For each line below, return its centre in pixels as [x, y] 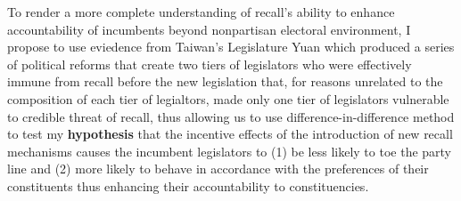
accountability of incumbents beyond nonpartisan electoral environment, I [209, 29]
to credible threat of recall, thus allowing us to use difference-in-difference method [231, 116]
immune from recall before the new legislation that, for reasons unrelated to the [225, 81]
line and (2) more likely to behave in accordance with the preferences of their [218, 169]
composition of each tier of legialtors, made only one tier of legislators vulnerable [228, 98]
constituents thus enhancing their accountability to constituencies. [188, 185]
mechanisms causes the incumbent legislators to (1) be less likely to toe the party [230, 151]
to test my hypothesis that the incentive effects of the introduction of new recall [230, 134]
